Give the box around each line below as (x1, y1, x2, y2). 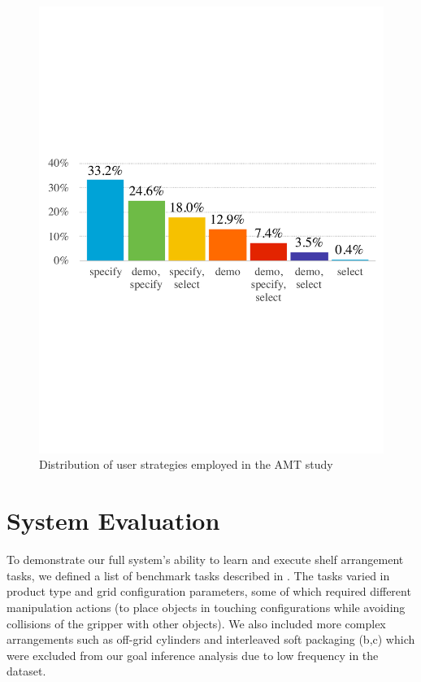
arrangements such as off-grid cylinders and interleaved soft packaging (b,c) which (7, 631, 415, 648)
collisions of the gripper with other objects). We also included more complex (7, 614, 386, 632)
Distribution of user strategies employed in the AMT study (39, 456, 333, 473)
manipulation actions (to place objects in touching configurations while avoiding (7, 598, 406, 615)
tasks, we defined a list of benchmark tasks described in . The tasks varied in (7, 566, 390, 584)
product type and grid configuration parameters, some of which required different (7, 583, 411, 600)
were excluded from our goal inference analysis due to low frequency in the (7, 646, 379, 663)
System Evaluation (7, 504, 220, 537)
